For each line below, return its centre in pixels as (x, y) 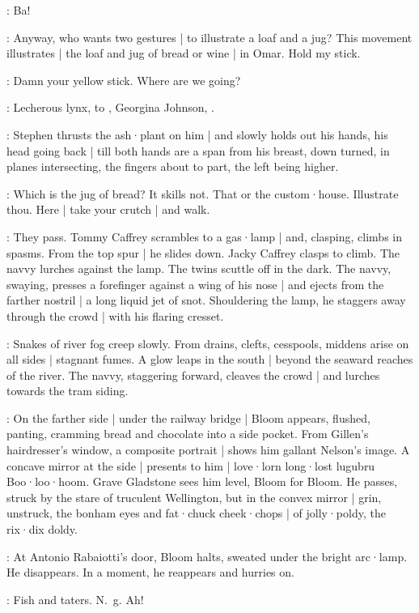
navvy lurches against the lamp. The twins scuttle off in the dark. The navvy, (199, 268)
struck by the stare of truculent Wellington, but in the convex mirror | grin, (194, 497)
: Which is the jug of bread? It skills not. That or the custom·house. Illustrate (203, 193)
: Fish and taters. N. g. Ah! (75, 599)
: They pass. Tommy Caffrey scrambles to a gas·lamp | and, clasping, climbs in (205, 236)
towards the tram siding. (68, 391)
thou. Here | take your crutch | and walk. (108, 209)
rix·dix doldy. (42, 529)
